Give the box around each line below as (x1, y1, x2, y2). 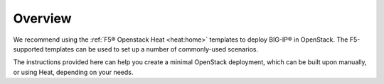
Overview (13, 11, 72, 26)
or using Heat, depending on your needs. (13, 68, 134, 76)
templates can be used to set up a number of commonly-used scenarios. (45, 44, 259, 53)
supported (13, 44, 44, 53)
